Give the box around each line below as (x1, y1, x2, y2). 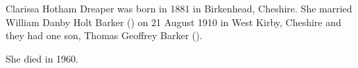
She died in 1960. (6, 51, 79, 65)
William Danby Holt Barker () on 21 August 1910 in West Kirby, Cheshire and (6, 14, 341, 29)
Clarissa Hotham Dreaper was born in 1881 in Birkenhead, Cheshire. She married (6, 1, 352, 15)
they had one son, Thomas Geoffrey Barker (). (6, 28, 203, 43)
